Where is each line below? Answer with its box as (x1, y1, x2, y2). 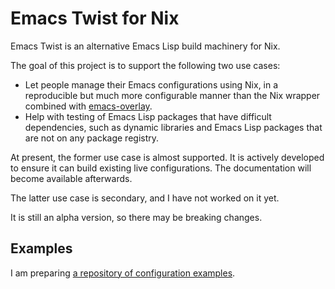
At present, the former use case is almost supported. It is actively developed (10, 151, 325, 163)
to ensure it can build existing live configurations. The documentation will (10, 162, 312, 174)
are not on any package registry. (24, 132, 160, 144)
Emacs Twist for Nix (10, 7, 180, 30)
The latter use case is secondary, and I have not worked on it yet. (10, 192, 280, 204)
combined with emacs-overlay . (24, 100, 153, 112)
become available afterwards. (10, 172, 133, 184)
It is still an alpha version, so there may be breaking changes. (10, 211, 263, 223)
